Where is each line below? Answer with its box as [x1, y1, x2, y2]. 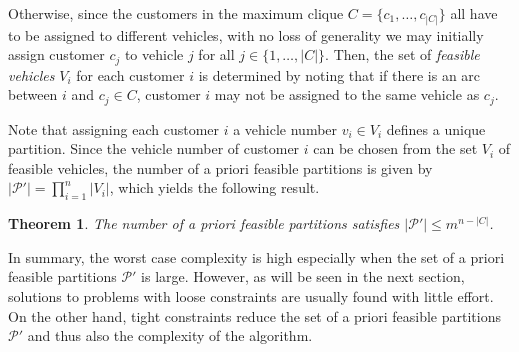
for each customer [76, 64, 185, 85]
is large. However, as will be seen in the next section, [141, 266, 465, 287]
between [8, 84, 58, 105]
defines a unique [386, 118, 486, 139]
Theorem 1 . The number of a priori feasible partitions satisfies [8, 213, 400, 234]
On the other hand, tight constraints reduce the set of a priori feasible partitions [8, 305, 501, 326]
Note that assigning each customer [8, 118, 220, 139]
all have [450, 3, 498, 23]
